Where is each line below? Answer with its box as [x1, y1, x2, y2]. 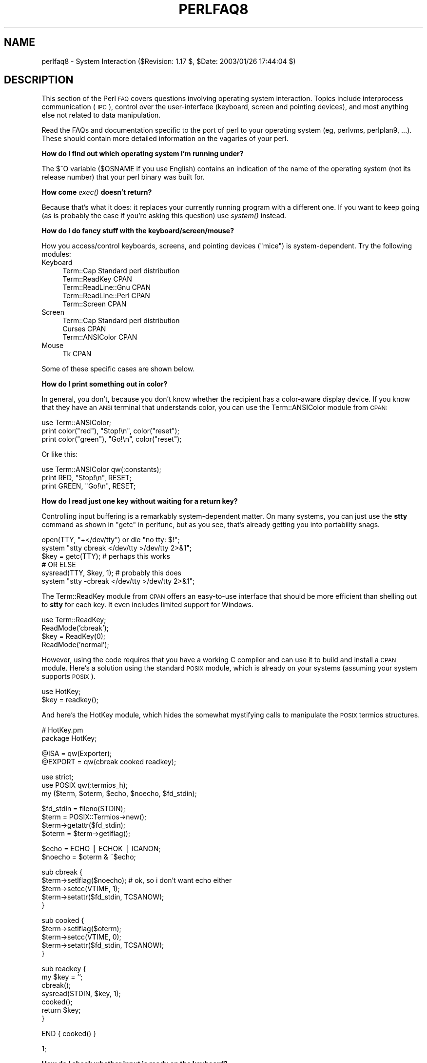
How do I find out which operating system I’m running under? [41, 149, 244, 158]
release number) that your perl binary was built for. [41, 173, 205, 182]
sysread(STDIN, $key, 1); [41, 989, 121, 998]
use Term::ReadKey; [41, 615, 106, 624]
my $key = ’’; [41, 973, 83, 981]
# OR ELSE [41, 560, 76, 569]
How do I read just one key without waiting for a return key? [41, 497, 238, 506]
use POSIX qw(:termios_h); [41, 781, 128, 790]
